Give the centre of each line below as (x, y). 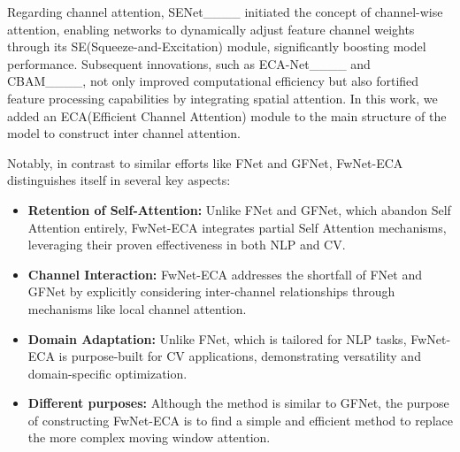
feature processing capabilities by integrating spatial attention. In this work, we (222, 98)
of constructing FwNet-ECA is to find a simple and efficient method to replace (240, 420)
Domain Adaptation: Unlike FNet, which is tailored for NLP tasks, (217, 338)
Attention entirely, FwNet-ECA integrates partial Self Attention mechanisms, (237, 227)
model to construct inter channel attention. (124, 133)
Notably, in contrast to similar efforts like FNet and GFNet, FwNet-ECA (205, 162)
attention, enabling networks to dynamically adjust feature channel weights (211, 29)
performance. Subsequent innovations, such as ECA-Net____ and (189, 63)
